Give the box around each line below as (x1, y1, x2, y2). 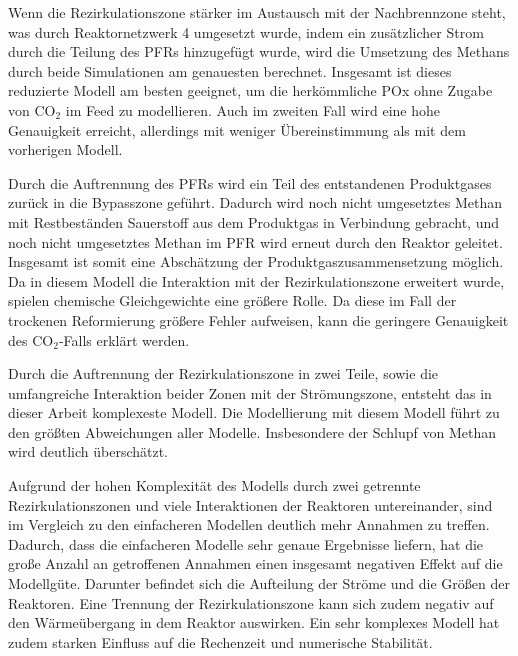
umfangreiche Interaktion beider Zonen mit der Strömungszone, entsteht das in (8, 382, 492, 403)
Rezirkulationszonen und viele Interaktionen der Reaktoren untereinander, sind (8, 494, 493, 515)
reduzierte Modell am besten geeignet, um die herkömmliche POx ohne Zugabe (8, 80, 493, 101)
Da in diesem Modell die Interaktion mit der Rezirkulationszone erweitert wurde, (8, 270, 505, 291)
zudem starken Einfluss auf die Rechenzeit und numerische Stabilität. (8, 631, 433, 652)
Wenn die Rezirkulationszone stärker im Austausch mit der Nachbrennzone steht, (8, 2, 506, 22)
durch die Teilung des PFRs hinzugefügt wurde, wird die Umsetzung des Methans (8, 41, 510, 62)
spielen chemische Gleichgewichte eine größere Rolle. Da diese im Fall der (8, 290, 457, 311)
